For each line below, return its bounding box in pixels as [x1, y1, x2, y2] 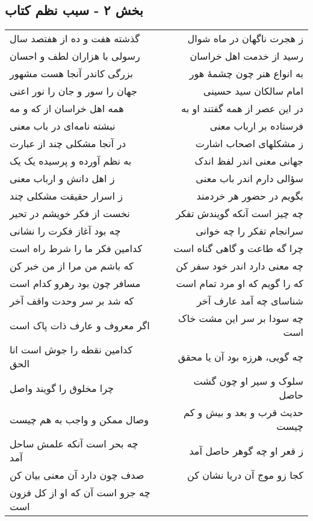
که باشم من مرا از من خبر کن [10, 259, 134, 273]
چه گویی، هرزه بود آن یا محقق [178, 349, 303, 364]
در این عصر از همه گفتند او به [181, 101, 303, 116]
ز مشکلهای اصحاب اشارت [195, 136, 303, 151]
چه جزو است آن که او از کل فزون [10, 485, 150, 500]
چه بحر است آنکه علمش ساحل [10, 437, 138, 451]
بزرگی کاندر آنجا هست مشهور [10, 66, 134, 81]
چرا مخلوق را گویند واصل [10, 380, 114, 395]
